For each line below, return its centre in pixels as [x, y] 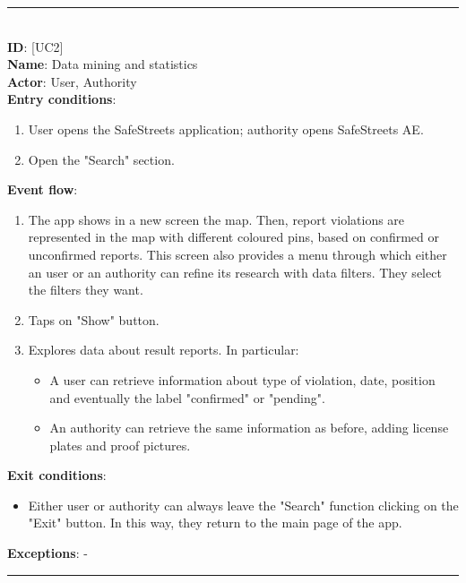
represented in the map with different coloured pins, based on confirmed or [233, 237]
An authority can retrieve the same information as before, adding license [249, 428]
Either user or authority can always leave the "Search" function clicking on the [243, 505]
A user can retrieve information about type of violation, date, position [242, 379]
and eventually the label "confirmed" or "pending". [187, 397]
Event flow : [43, 189]
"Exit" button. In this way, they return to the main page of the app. [215, 523]
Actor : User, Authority [72, 81]
